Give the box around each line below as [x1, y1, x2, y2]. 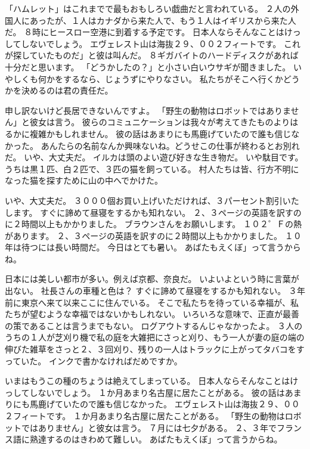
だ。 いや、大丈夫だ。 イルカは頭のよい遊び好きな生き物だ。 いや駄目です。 [5, 151, 303, 163]
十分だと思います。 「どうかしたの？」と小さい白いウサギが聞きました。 [5, 60, 291, 73]
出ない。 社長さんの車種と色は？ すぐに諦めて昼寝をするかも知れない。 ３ [5, 284, 297, 297]
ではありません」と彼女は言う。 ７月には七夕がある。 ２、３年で [21, 421, 277, 433]
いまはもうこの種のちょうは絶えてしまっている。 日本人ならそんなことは [5, 374, 290, 387]
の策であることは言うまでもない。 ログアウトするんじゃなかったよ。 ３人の [5, 319, 303, 332]
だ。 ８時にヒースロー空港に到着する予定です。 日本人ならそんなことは [5, 26, 284, 38]
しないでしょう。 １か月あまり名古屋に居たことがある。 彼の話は [29, 386, 285, 398]
